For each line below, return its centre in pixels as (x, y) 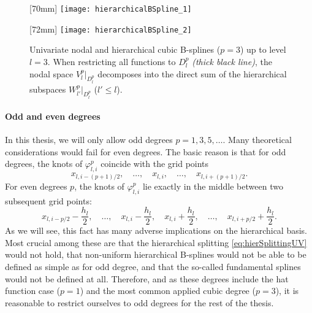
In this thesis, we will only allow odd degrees (89, 140)
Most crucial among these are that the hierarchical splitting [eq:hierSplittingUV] (156, 242)
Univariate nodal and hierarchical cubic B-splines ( (125, 49)
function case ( (32, 291)
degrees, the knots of (44, 164)
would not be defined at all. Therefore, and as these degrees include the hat (147, 278)
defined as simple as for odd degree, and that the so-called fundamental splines (153, 267)
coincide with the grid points (155, 164)
